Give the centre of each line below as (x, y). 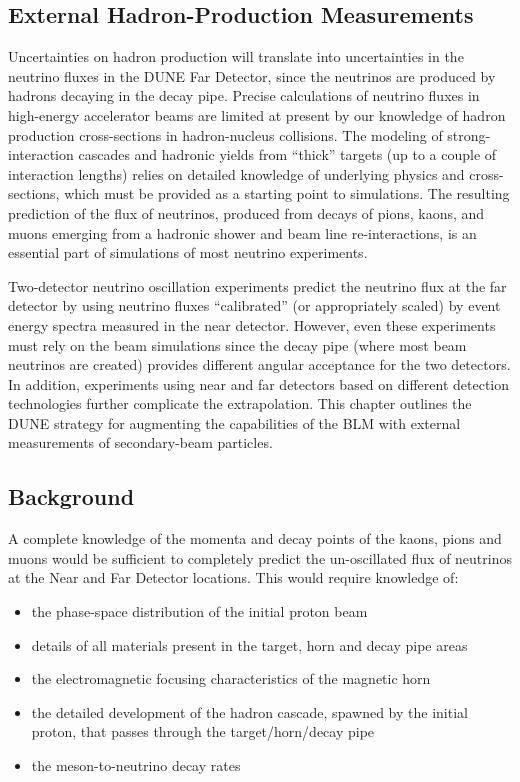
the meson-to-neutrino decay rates (136, 765)
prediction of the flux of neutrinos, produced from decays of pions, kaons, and (246, 212)
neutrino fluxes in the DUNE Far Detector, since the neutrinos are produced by (252, 75)
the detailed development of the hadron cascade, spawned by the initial (249, 711)
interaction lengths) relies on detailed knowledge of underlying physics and (236, 173)
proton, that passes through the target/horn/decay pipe (203, 731)
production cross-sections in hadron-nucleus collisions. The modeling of (225, 134)
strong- (469, 134)
